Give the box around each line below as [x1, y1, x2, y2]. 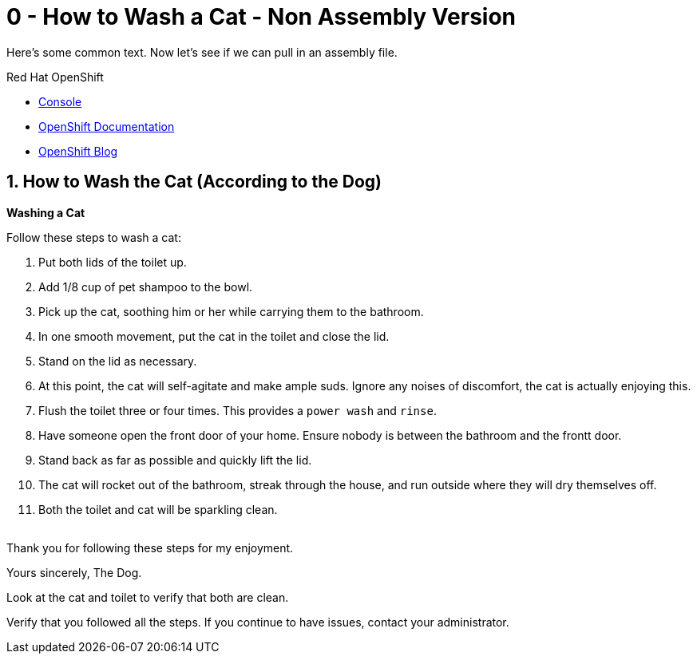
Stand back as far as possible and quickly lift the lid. [38, 453, 312, 467]
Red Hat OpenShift [6, 69, 104, 84]
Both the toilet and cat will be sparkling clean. [38, 502, 278, 516]
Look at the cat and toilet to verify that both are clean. [6, 590, 289, 604]
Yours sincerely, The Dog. [6, 565, 142, 579]
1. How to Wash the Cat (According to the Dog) [6, 172, 382, 192]
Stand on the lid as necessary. [38, 354, 197, 368]
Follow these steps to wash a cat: [6, 230, 181, 244]
